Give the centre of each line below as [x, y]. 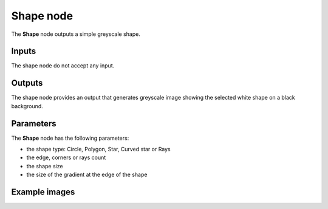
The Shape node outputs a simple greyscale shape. [76, 34]
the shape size [45, 166]
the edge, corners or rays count [66, 157]
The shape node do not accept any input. [63, 66]
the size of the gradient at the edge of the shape [87, 175]
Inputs [24, 51]
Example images [43, 192]
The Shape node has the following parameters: [70, 138]
